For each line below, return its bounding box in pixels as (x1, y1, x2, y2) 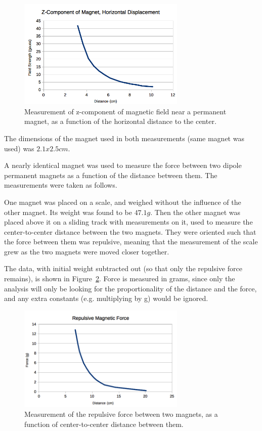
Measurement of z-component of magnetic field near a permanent (24, 106, 227, 116)
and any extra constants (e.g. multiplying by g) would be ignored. (4, 293, 208, 304)
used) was (4, 143, 34, 153)
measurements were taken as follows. (4, 180, 117, 190)
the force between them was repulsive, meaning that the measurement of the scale (4, 236, 258, 247)
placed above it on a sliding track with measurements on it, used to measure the (4, 217, 253, 227)
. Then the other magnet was (150, 206, 241, 217)
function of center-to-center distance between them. (24, 418, 184, 429)
